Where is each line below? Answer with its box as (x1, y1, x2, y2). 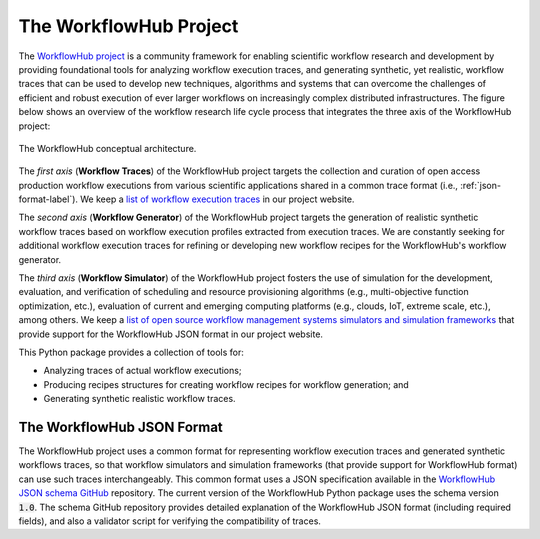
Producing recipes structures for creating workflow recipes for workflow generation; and (43, 378, 409, 390)
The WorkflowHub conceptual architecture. (18, 142, 197, 154)
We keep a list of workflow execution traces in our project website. (80, 193, 355, 205)
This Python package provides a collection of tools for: (18, 346, 245, 358)
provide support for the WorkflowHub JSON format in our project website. (18, 328, 324, 340)
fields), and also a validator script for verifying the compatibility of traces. (18, 515, 322, 527)
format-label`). (18, 193, 79, 205)
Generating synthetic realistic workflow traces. (43, 393, 236, 405)
